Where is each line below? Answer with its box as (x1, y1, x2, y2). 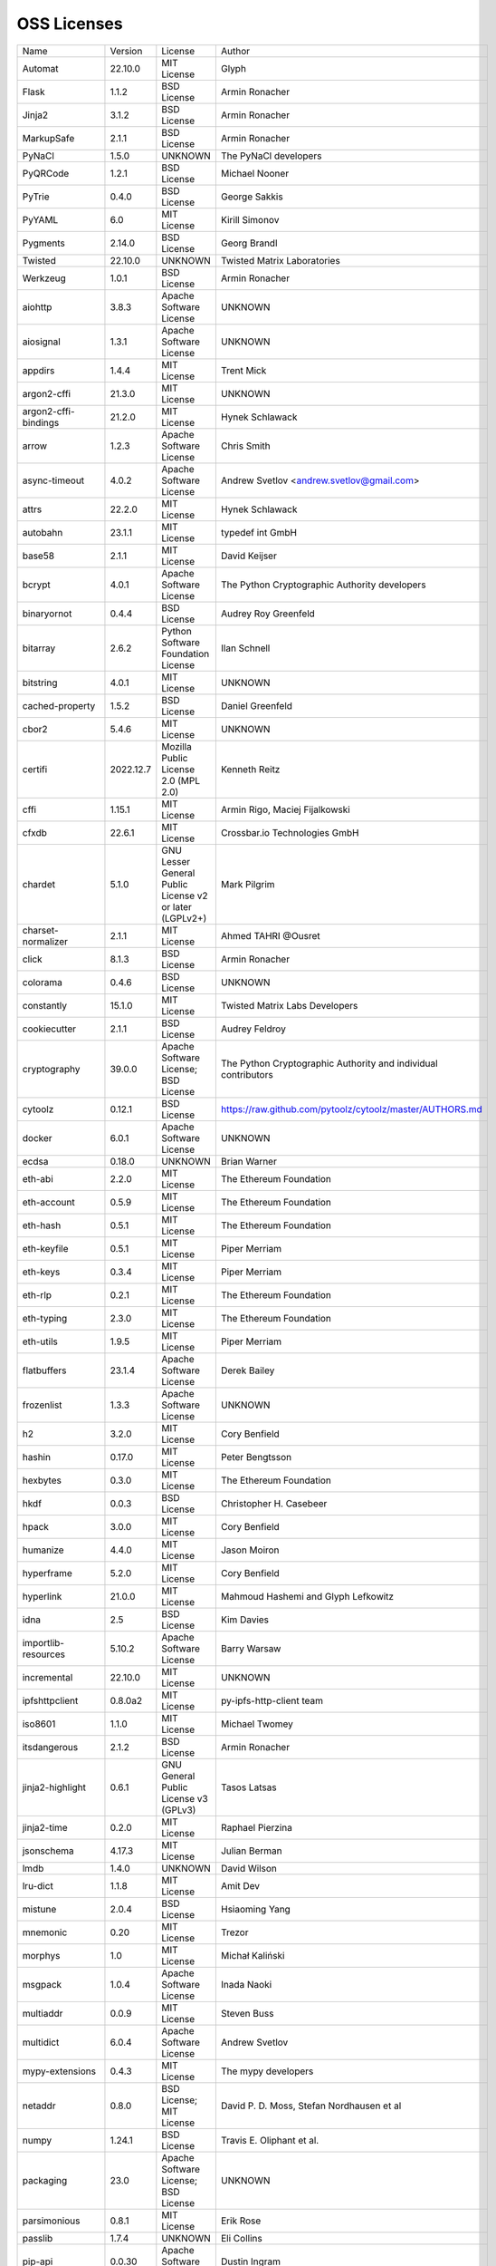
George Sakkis (220, 190, 284, 203)
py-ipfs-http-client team (220, 1694, 324, 1707)
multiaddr (22, 2007, 63, 2019)
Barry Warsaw (220, 1641, 281, 1654)
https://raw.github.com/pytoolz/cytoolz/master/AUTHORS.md (220, 1102, 483, 1115)
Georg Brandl (220, 237, 278, 249)
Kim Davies (220, 1613, 270, 1626)
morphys (22, 1949, 61, 1961)
